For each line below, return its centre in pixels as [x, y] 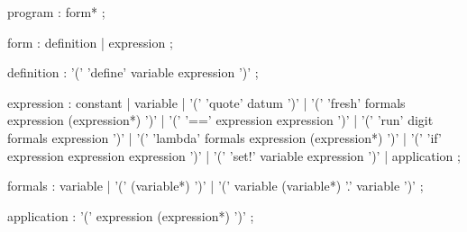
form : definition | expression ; [90, 42]
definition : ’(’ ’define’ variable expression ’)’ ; [133, 72]
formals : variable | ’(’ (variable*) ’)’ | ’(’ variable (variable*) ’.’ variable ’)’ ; [215, 186]
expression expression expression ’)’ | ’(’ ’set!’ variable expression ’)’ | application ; [234, 155]
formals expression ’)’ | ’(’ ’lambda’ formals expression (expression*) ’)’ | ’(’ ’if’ [224, 137]
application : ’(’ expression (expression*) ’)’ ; [131, 215]
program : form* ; [56, 12]
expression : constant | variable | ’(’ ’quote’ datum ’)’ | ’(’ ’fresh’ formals [206, 102]
